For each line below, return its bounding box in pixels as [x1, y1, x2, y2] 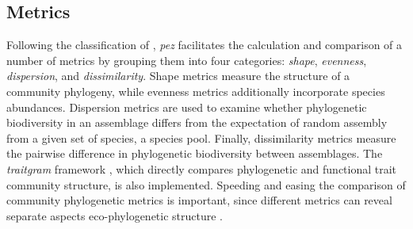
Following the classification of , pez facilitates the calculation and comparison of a [6, 36, 403, 53]
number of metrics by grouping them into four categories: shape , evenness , [6, 52, 367, 68]
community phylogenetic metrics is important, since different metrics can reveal [6, 192, 392, 208]
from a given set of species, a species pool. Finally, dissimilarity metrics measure [6, 129, 396, 146]
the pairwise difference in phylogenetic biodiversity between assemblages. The [6, 145, 383, 162]
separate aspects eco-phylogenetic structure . [6, 207, 224, 223]
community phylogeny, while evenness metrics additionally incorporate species [6, 82, 385, 99]
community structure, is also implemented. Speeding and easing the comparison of [6, 176, 406, 193]
